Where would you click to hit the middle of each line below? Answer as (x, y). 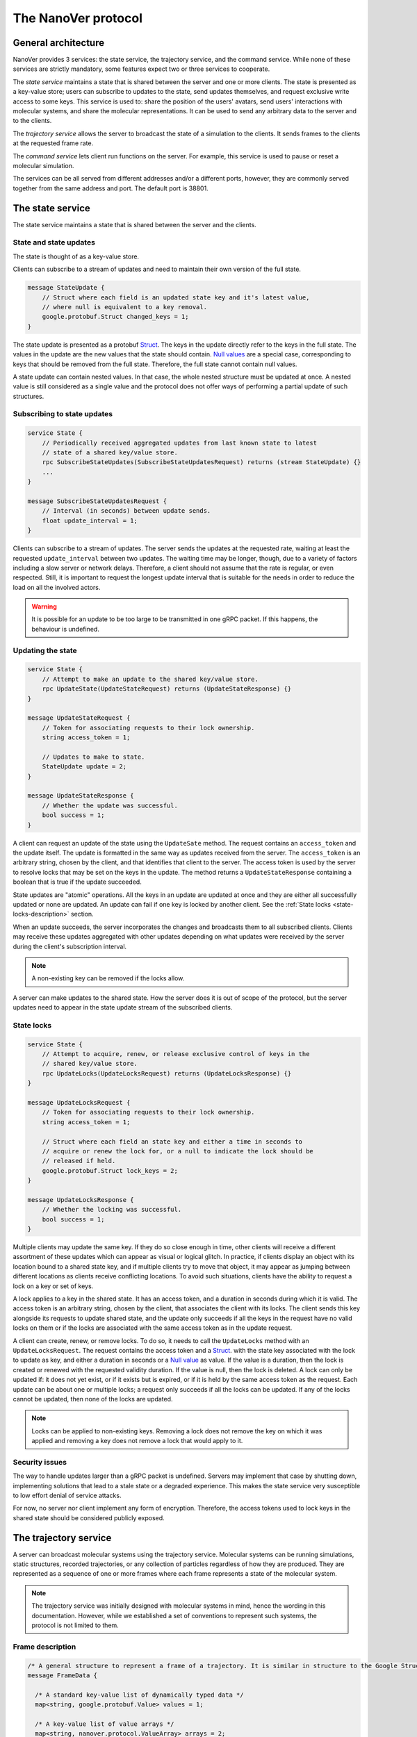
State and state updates (54, 242)
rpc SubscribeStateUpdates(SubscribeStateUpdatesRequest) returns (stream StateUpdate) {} (202, 462)
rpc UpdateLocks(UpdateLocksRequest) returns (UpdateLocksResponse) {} (167, 1073)
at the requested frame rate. (53, 143)
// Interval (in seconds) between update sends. (126, 511)
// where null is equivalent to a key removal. (125, 307)
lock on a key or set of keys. (53, 1286)
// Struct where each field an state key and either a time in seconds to (172, 1142)
